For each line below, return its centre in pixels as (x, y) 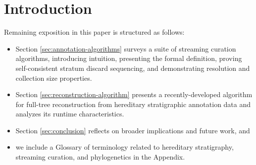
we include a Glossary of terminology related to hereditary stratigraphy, (125, 147)
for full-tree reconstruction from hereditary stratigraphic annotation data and (133, 104)
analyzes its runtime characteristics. (70, 114)
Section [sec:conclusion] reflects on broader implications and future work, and (133, 130)
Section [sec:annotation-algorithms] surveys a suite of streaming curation (126, 48)
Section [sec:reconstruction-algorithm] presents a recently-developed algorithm (134, 94)
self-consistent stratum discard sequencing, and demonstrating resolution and (133, 68)
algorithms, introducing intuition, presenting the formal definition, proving (129, 58)
